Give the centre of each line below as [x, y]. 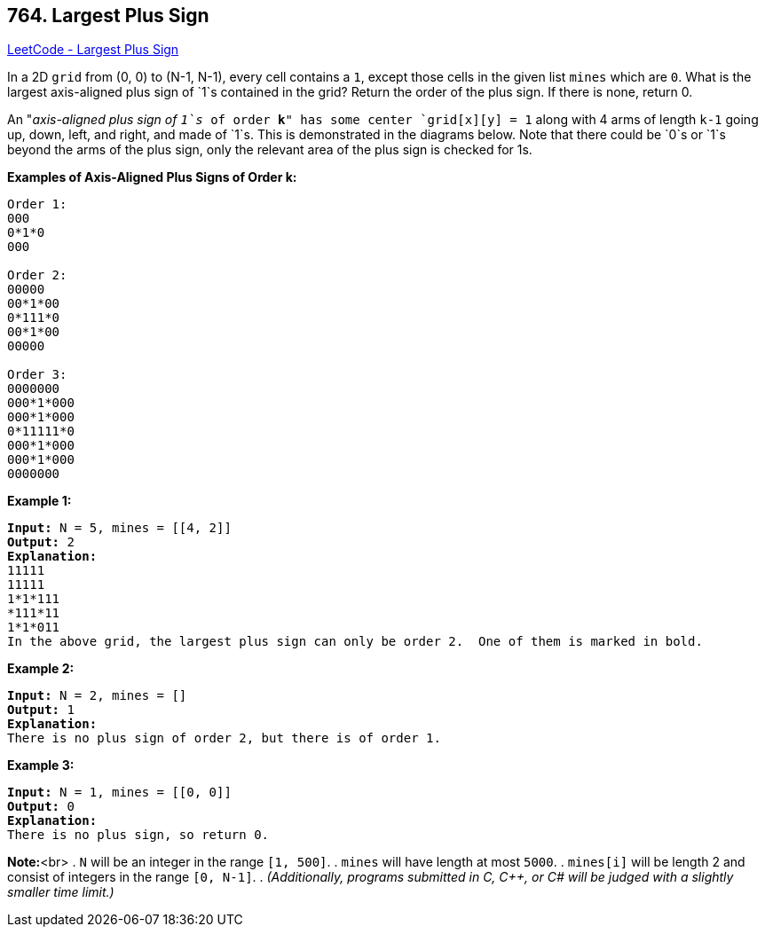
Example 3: [41, 765]
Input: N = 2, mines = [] [97, 696]
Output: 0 [41, 807]
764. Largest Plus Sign [108, 16]
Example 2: [41, 669]
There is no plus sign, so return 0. [138, 835]
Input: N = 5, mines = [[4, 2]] [119, 528]
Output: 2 [41, 542]
